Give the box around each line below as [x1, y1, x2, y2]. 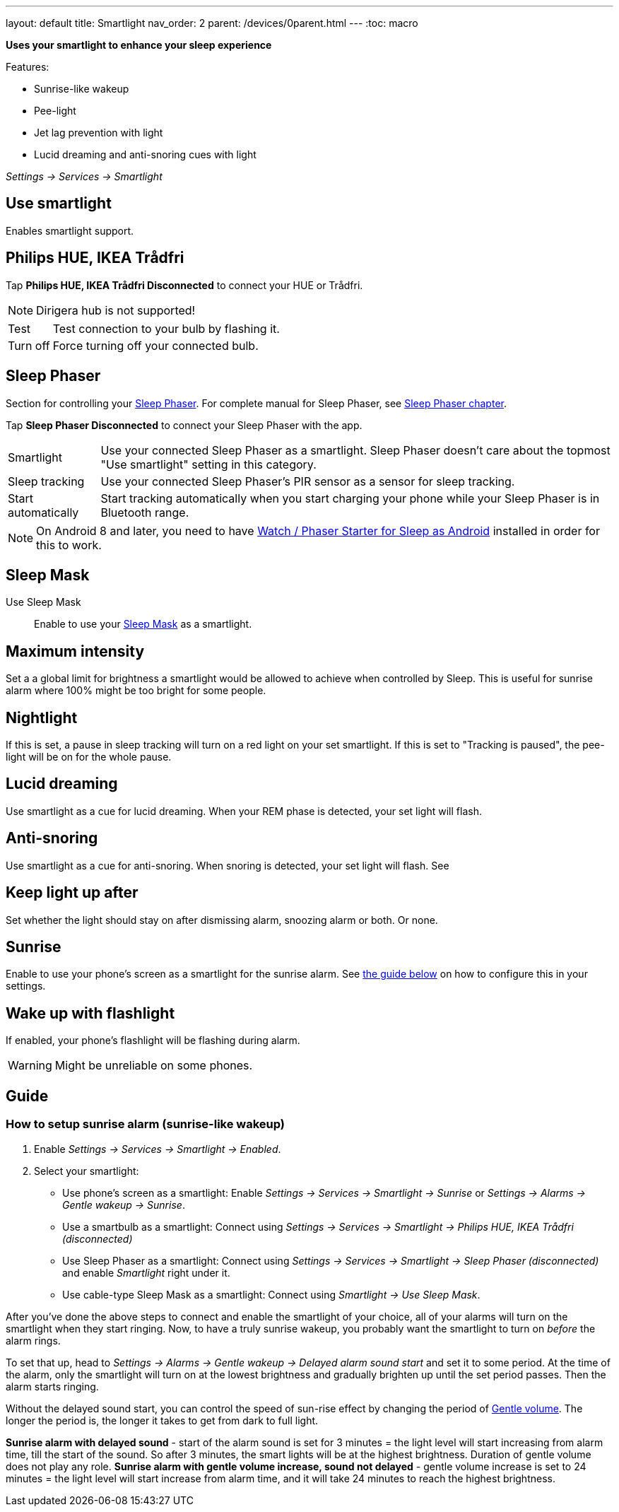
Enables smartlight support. [6, 224, 134, 237]
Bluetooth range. [100, 505, 189, 520]
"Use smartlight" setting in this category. [100, 457, 317, 471]
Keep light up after [6, 884, 138, 902]
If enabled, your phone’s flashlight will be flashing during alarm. [6, 1034, 300, 1047]
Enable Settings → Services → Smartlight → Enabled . [34, 1142, 281, 1155]
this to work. [36, 537, 102, 552]
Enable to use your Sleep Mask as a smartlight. [34, 618, 252, 631]
